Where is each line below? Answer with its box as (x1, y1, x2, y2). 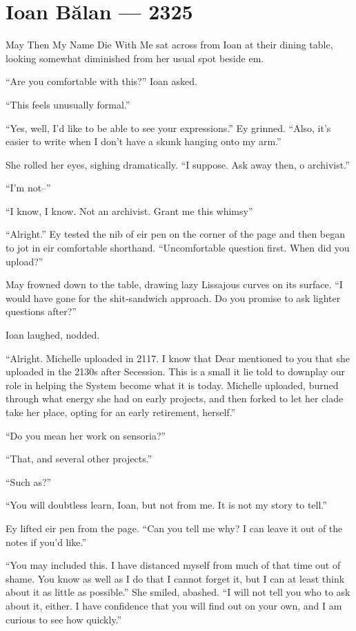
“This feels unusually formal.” (6, 97, 130, 111)
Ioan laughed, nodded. (6, 328, 100, 342)
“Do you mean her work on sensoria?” (6, 428, 166, 442)
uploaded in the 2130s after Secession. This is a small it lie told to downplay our (6, 364, 346, 379)
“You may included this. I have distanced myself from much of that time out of (6, 558, 341, 572)
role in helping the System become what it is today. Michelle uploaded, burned (6, 377, 339, 392)
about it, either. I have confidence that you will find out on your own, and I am (6, 598, 342, 612)
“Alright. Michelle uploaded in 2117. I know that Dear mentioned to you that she (6, 350, 350, 365)
